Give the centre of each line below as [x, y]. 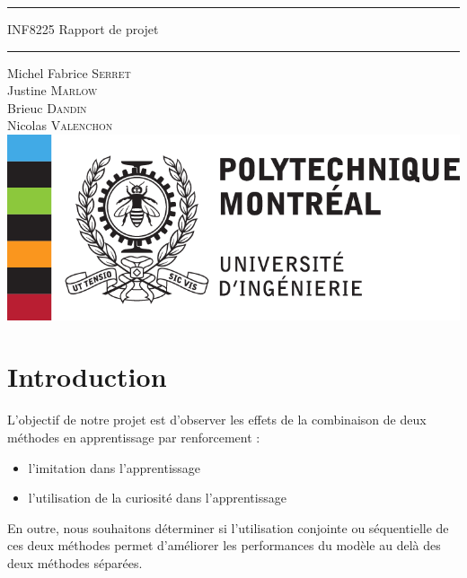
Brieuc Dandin [47, 107]
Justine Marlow [53, 90]
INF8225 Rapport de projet [83, 29]
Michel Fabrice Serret [69, 72]
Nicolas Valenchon [60, 125]
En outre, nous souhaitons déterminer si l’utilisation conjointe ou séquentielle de [228, 527]
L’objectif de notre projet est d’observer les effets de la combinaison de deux [217, 420]
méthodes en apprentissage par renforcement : [134, 437]
